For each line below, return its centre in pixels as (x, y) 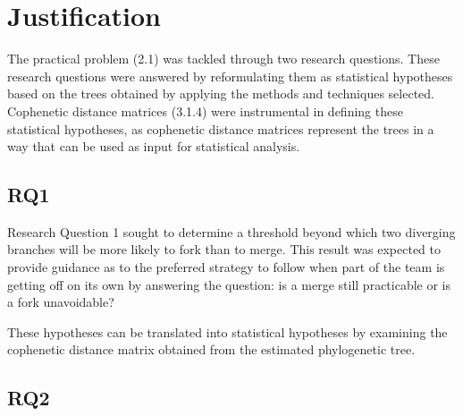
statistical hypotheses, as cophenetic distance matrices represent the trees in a (221, 128)
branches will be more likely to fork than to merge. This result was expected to (224, 249)
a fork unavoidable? (61, 302)
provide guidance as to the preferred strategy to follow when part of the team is (226, 267)
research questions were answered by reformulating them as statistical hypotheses (230, 76)
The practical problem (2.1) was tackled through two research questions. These (223, 59)
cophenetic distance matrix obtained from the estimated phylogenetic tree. (211, 349)
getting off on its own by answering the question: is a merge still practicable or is (229, 284)
